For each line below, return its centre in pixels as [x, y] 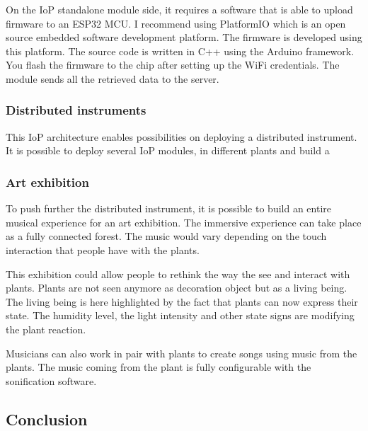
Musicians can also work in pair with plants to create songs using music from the [182, 353]
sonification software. [51, 380]
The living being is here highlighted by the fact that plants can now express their [182, 301]
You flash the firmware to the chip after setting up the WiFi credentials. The [173, 65]
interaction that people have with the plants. [103, 249]
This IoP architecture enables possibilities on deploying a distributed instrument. [182, 136]
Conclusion [47, 419]
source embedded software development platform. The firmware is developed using [184, 37]
